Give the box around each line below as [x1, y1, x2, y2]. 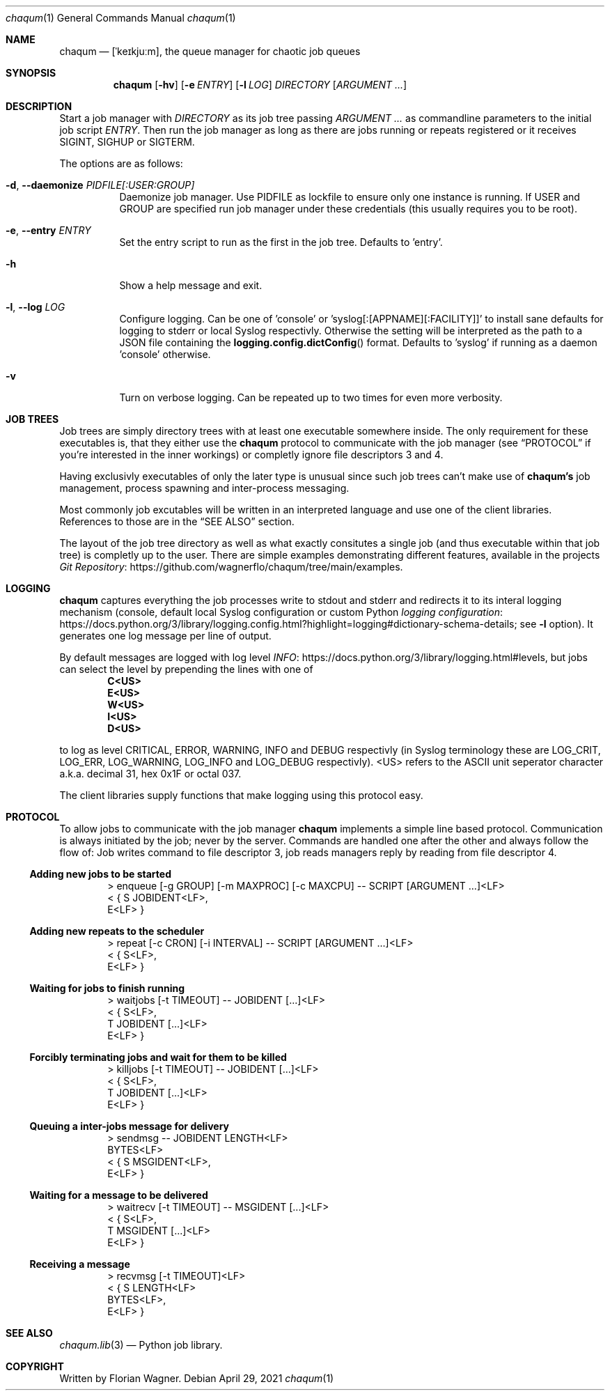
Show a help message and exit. [119, 279, 263, 291]
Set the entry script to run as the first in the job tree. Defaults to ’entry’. [119, 236, 443, 248]
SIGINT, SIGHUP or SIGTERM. [59, 136, 195, 148]
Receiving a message [29, 1258, 130, 1270]
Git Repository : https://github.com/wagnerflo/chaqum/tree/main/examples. [59, 561, 403, 573]
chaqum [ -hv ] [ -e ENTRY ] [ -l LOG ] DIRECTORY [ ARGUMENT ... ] [113, 79, 407, 91]
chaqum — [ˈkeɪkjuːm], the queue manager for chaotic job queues [59, 45, 361, 57]
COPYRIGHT [6, 1360, 64, 1372]
